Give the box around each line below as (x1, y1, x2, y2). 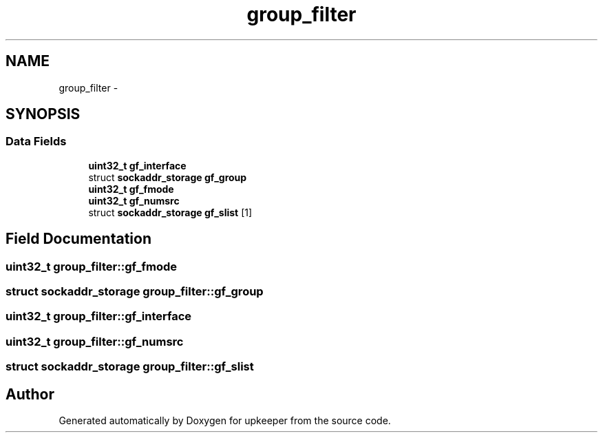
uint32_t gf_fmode (88, 182, 174, 195)
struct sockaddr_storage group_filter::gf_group (6, 284, 264, 299)
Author (6, 385, 54, 403)
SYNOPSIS (6, 105, 81, 123)
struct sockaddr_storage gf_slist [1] (88, 206, 253, 218)
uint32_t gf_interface (88, 159, 187, 171)
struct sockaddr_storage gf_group (88, 171, 247, 183)
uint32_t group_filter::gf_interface (6, 309, 192, 324)
